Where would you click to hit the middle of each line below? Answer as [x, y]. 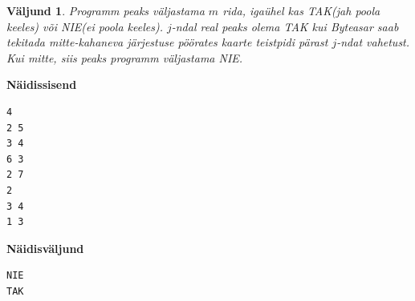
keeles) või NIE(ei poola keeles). [85, 26]
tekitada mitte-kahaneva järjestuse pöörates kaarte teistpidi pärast [167, 42]
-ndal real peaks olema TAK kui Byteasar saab [285, 26]
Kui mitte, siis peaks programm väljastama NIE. [125, 57]
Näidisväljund [45, 248]
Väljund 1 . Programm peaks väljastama [106, 10]
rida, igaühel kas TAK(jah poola [301, 10]
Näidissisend [42, 84]
